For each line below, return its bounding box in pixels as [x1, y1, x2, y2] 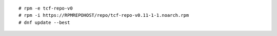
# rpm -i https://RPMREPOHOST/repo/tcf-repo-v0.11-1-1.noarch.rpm [18, 13, 189, 18]
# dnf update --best [18, 19, 70, 25]
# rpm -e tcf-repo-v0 [18, 6, 73, 11]
